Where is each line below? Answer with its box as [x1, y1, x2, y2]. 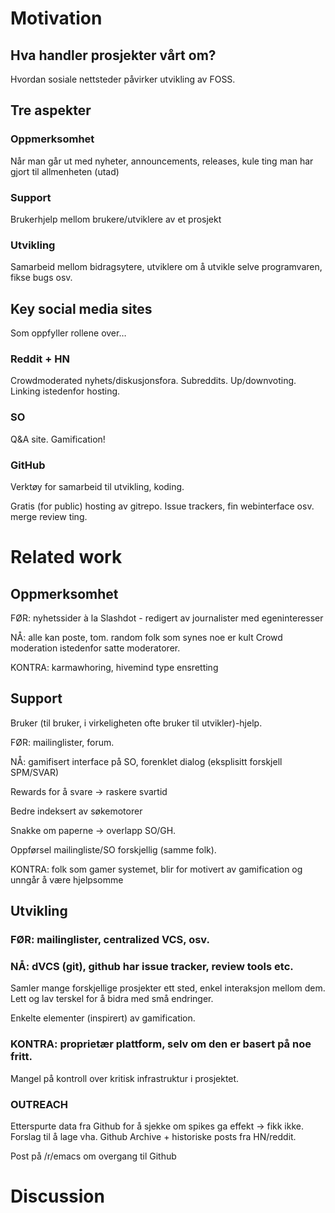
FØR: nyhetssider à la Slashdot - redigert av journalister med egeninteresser [10, 612, 324, 624]
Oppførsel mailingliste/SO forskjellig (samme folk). [10, 843, 217, 856]
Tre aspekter [10, 102, 92, 119]
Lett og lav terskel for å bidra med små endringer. [10, 993, 214, 1005]
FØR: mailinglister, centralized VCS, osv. [10, 933, 210, 947]
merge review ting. [10, 510, 88, 522]
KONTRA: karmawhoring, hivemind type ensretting [10, 661, 219, 673]
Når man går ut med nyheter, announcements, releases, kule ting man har [10, 155, 314, 167]
